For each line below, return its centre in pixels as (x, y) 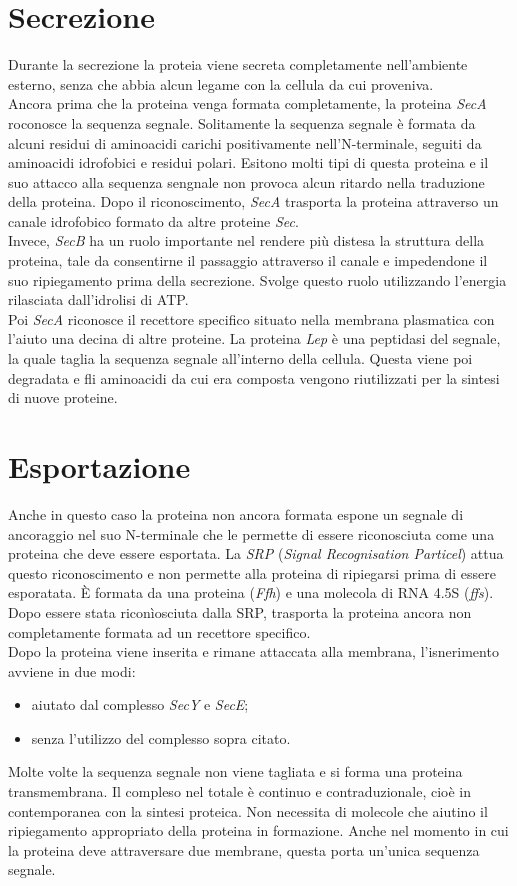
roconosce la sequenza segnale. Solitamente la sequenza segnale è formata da (242, 122)
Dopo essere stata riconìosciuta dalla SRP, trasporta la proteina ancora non (240, 611)
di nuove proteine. (63, 397)
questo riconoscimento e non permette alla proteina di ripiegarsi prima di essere (252, 572)
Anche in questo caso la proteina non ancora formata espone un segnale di (236, 513)
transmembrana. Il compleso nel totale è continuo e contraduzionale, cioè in (240, 791)
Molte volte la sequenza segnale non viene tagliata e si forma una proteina (235, 771)
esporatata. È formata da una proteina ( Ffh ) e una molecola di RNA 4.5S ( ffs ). (251, 592)
